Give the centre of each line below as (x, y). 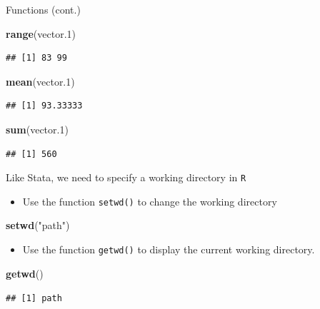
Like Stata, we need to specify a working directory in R (126, 177)
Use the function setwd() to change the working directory (150, 201)
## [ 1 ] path (34, 299)
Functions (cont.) (43, 9)
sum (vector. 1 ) (37, 129)
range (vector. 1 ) (41, 33)
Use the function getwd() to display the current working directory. (169, 249)
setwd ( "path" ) (38, 225)
